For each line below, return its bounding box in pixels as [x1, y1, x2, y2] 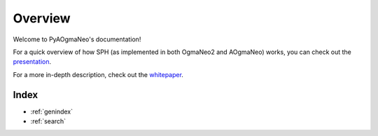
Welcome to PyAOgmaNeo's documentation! [13, 35, 141, 43]
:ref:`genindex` [30, 107, 73, 116]
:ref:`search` [30, 117, 66, 125]
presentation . [13, 57, 52, 66]
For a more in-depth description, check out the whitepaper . [13, 70, 183, 79]
